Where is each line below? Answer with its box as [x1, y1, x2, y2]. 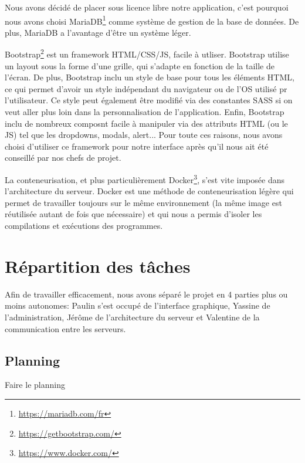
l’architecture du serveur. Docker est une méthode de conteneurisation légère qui [5, 185, 294, 197]
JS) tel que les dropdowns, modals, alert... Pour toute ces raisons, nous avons [5, 129, 283, 141]
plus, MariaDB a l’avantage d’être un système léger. [5, 26, 191, 38]
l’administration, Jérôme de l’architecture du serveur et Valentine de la [5, 310, 260, 323]
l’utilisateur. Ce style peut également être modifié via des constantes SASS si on [5, 94, 293, 106]
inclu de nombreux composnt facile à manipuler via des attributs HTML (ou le [5, 117, 288, 129]
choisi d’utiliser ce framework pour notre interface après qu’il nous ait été [5, 140, 269, 152]
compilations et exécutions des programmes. [5, 219, 163, 232]
